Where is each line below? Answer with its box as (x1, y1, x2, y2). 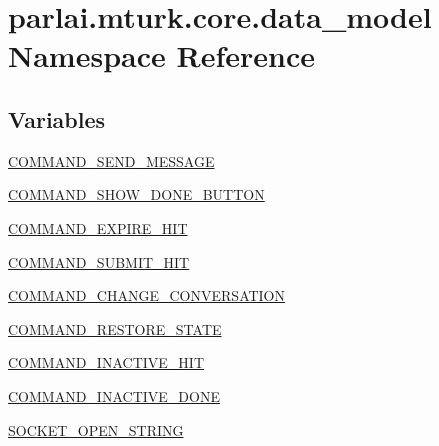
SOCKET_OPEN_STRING (8, 419, 184, 440)
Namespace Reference (8, 35, 315, 76)
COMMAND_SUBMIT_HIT (8, 251, 190, 272)
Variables (8, 103, 106, 134)
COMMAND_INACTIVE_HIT (8, 352, 204, 373)
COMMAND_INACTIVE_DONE (8, 385, 220, 406)
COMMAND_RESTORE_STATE (8, 318, 222, 339)
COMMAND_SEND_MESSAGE (8, 150, 215, 171)
